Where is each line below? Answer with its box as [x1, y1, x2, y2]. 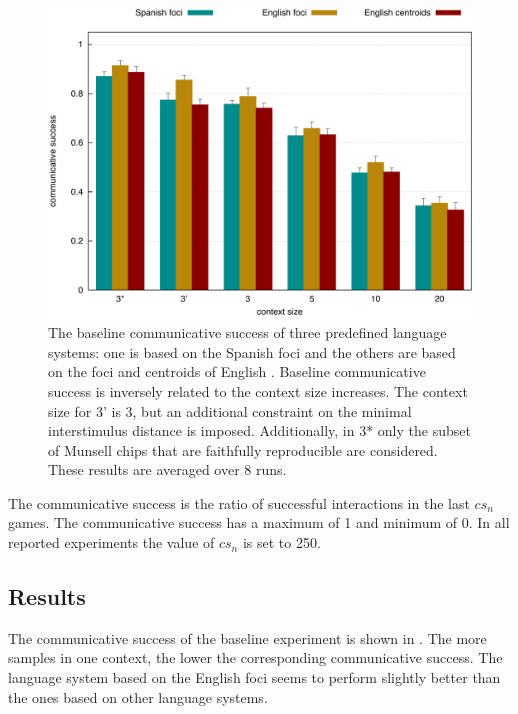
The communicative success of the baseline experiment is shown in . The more [8, 627, 487, 648]
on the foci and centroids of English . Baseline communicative [48, 361, 426, 382]
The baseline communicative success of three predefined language [48, 322, 447, 343]
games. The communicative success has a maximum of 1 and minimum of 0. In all [8, 512, 510, 533]
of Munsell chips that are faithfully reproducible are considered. [48, 439, 438, 460]
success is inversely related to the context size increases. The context [48, 380, 468, 401]
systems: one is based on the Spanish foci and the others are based [48, 341, 456, 362]
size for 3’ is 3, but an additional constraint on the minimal [48, 400, 412, 421]
